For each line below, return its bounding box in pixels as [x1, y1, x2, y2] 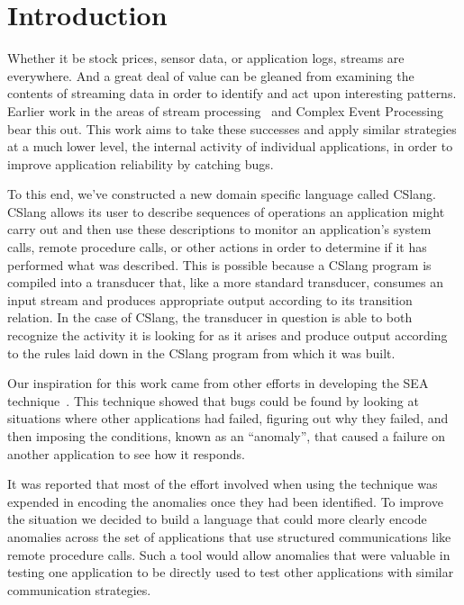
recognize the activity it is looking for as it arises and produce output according [7, 326, 448, 345]
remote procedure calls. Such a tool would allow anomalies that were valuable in [7, 545, 450, 564]
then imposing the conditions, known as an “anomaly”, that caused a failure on [7, 427, 446, 445]
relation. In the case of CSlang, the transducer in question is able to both [7, 308, 413, 327]
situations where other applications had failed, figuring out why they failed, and [7, 409, 449, 428]
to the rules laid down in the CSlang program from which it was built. [7, 343, 396, 362]
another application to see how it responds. [7, 444, 245, 463]
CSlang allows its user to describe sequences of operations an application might [7, 202, 445, 221]
